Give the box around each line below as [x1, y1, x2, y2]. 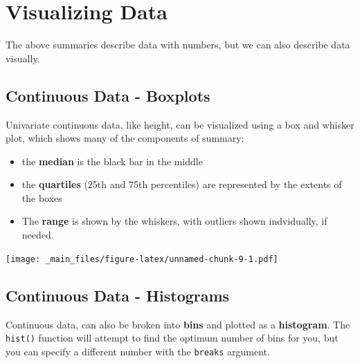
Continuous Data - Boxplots [6, 84, 210, 106]
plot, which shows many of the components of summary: [6, 131, 244, 145]
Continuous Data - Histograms [6, 284, 230, 306]
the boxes [21, 190, 62, 205]
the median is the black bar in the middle [21, 153, 203, 168]
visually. [6, 50, 40, 65]
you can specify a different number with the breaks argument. [6, 344, 270, 358]
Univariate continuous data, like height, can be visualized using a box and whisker [6, 117, 354, 131]
